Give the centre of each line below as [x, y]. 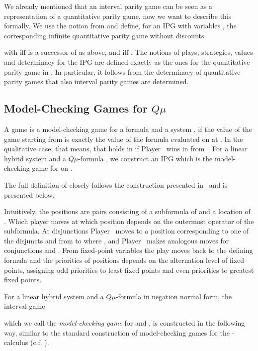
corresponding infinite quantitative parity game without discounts [104, 35]
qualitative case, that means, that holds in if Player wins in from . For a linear [126, 149]
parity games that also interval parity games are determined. [96, 81]
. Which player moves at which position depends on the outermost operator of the [129, 221]
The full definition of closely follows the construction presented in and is [116, 184]
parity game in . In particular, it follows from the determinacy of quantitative [122, 71]
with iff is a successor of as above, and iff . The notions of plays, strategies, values [129, 52]
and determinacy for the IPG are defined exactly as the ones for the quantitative [127, 61]
